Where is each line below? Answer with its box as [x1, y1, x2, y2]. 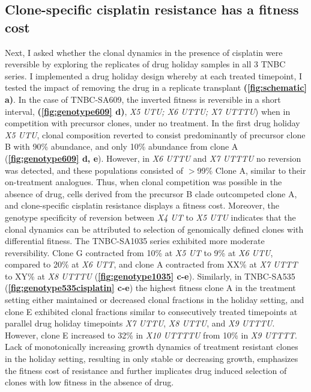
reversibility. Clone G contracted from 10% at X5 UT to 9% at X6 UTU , [5, 246, 273, 259]
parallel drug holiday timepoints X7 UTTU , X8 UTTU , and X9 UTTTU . [5, 317, 275, 329]
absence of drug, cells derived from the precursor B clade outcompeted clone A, [5, 187, 297, 200]
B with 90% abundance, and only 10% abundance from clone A [5, 140, 238, 153]
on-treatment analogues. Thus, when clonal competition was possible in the [5, 176, 282, 188]
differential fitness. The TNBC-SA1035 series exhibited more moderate [5, 234, 265, 247]
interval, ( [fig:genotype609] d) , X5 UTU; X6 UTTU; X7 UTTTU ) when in [5, 105, 291, 117]
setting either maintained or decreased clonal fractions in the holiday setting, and [5, 293, 304, 306]
